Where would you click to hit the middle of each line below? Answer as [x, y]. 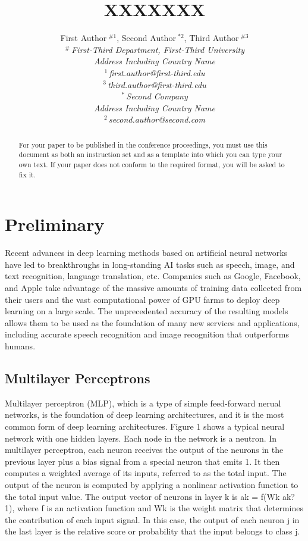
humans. [20, 345]
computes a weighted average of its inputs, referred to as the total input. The [146, 473]
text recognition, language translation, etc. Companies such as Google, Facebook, [153, 276]
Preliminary [55, 224]
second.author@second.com [157, 119]
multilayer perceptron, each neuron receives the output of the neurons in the [144, 450]
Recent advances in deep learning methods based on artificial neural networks [146, 253]
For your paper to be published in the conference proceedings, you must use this [143, 144]
